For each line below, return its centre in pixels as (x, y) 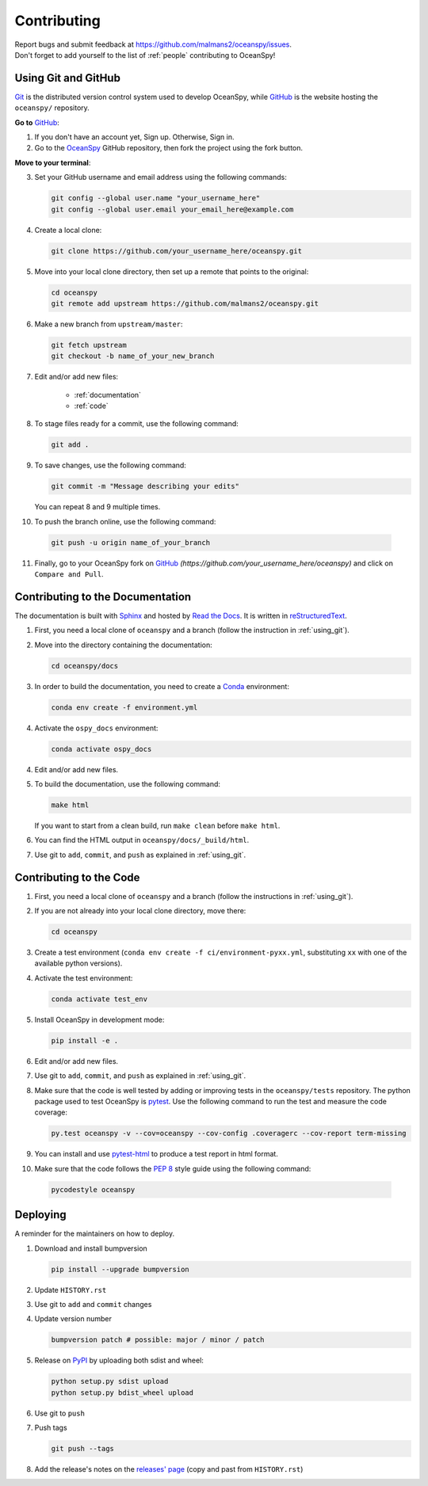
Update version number (73, 1319)
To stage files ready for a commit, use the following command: (137, 424)
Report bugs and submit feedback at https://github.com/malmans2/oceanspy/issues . (153, 44)
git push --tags (83, 1449)
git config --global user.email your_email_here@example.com (172, 209)
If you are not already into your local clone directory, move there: (140, 911)
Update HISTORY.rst (71, 1290)
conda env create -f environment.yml (124, 707)
